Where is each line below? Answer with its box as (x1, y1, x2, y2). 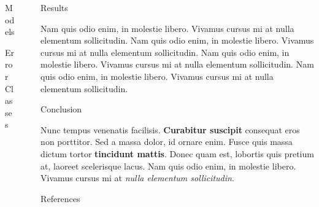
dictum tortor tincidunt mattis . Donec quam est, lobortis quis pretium (40, 147, 314, 160)
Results (40, 1, 68, 14)
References (40, 192, 80, 205)
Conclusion (40, 103, 82, 115)
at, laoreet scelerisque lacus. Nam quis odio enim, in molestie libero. (40, 159, 296, 172)
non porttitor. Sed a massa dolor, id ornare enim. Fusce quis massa (40, 135, 293, 148)
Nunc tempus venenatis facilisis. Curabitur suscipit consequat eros (40, 123, 300, 136)
